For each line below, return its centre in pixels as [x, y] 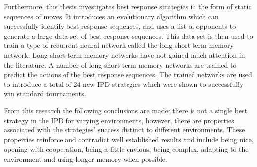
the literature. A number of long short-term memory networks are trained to [120, 64]
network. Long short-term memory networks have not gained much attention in [125, 55]
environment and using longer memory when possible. [86, 158]
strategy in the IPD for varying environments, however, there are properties [119, 120]
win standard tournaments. [45, 94]
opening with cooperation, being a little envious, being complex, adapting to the [126, 149]
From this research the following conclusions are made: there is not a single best [126, 110]
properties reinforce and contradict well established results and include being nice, [129, 139]
